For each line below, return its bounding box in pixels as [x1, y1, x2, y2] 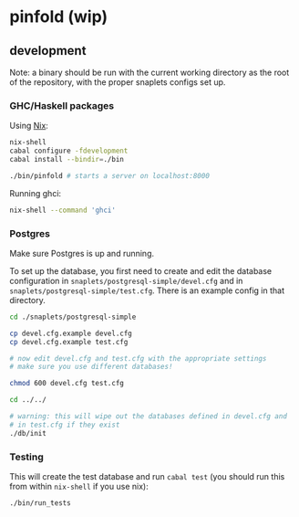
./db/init [9, 428, 47, 438]
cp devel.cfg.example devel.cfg [9, 329, 132, 338]
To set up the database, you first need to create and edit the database [9, 265, 273, 276]
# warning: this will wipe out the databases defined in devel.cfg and [9, 412, 287, 421]
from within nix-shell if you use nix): [9, 481, 149, 492]
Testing [9, 450, 44, 463]
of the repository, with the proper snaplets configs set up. [9, 77, 226, 88]
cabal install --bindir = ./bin [9, 155, 125, 164]
